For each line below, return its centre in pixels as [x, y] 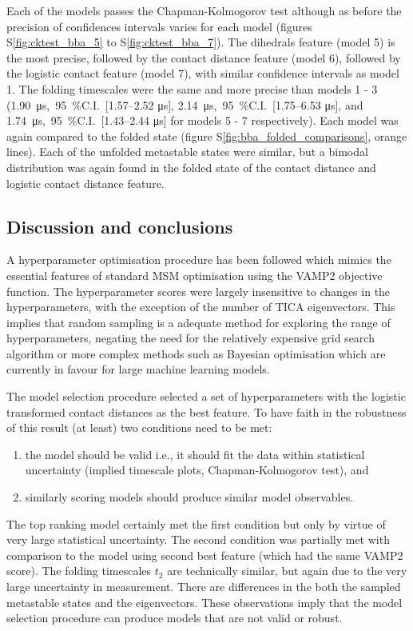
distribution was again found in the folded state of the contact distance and [191, 167]
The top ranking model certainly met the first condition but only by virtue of [196, 523]
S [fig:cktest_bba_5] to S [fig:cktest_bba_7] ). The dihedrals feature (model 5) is [201, 42]
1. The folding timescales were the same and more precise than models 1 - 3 [192, 88]
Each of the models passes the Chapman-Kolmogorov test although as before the [204, 10]
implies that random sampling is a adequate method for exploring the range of [199, 322]
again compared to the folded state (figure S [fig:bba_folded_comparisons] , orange [207, 136]
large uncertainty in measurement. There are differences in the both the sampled [204, 587]
